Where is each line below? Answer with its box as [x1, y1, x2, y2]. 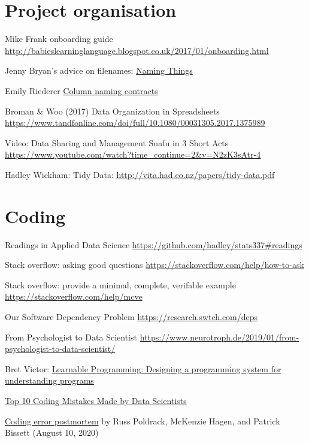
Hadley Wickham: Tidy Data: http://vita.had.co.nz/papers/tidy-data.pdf [5, 168, 275, 180]
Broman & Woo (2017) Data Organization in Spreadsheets [5, 104, 220, 117]
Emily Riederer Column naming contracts [5, 84, 158, 97]
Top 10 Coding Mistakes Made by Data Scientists [5, 394, 187, 406]
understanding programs [5, 374, 94, 387]
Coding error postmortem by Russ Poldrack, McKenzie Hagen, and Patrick [5, 414, 280, 427]
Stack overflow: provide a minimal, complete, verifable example [5, 278, 236, 291]
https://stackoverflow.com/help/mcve [5, 290, 143, 303]
